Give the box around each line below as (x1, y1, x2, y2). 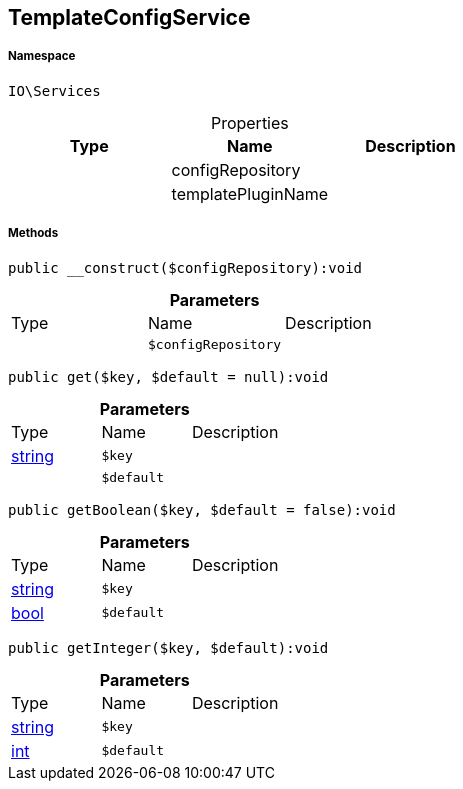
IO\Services (8, 82, 101, 99)
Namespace (8, 49, 76, 64)
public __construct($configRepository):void (8, 259, 363, 276)
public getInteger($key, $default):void (8, 639, 329, 656)
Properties (210, 112, 289, 133)
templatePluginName (171, 183, 329, 204)
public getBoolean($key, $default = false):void (8, 501, 396, 518)
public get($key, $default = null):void (8, 368, 329, 385)
